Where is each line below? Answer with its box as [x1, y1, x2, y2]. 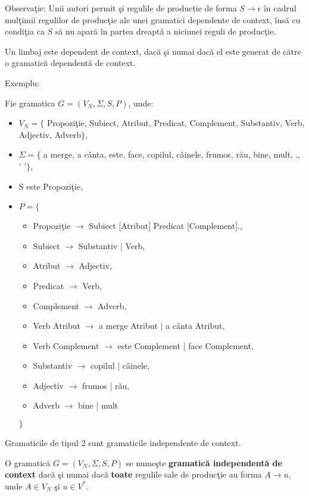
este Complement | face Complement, [117, 339, 254, 351]
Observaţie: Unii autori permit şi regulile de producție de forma [5, 2, 237, 14]
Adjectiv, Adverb [18, 128, 82, 140]
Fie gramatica [5, 96, 55, 109]
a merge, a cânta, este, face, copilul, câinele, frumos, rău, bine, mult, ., [43, 148, 301, 161]
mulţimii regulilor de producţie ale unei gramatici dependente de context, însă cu [5, 13, 301, 26]
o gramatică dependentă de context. [5, 56, 136, 69]
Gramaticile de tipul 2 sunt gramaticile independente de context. [5, 437, 241, 449]
